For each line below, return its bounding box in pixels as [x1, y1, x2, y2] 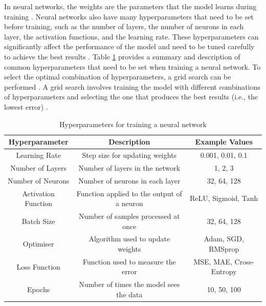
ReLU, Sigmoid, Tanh [189, 193, 258, 203]
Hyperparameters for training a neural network [59, 118, 207, 129]
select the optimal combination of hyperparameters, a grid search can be [4, 71, 231, 82]
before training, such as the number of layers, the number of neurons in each [4, 21, 244, 32]
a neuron [115, 198, 143, 209]
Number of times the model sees [79, 279, 180, 290]
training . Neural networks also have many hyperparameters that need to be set [4, 11, 254, 22]
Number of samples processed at [79, 210, 180, 221]
